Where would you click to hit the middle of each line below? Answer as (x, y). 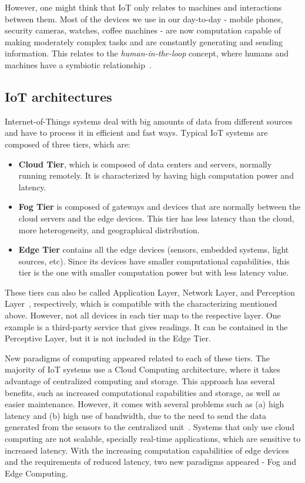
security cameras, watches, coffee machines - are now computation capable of (143, 30)
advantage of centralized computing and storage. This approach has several (140, 381)
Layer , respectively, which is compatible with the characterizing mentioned (141, 303)
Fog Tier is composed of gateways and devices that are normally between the (160, 207)
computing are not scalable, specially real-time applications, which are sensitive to (153, 439)
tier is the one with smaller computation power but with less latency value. (154, 272)
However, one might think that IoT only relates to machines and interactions (143, 7)
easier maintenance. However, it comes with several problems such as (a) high (145, 404)
